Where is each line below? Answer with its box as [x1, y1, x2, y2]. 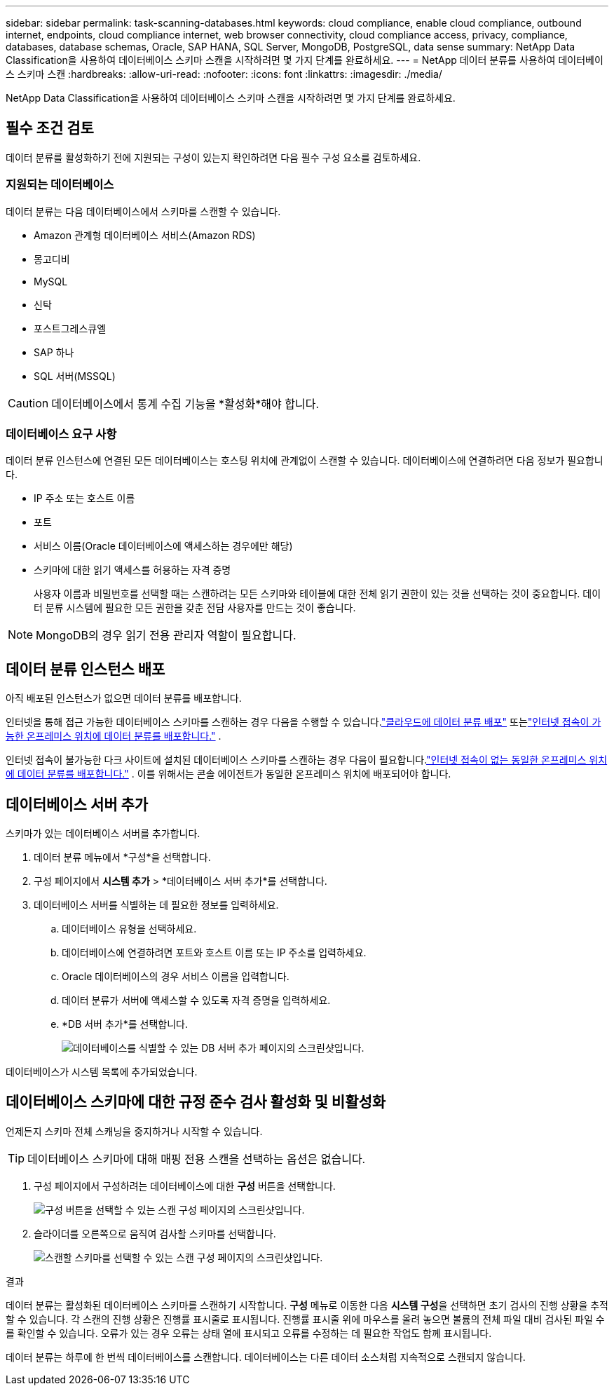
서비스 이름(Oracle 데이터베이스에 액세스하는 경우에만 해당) [34, 540, 293, 552]
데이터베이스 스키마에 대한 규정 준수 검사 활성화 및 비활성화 [6, 1093, 386, 1111]
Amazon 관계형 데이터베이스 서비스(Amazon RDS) [34, 229, 256, 241]
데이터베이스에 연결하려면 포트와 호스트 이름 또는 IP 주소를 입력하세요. [62, 946, 367, 959]
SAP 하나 [34, 346, 74, 358]
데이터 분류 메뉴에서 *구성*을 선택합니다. [34, 851, 211, 864]
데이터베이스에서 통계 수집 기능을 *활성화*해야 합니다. [51, 396, 319, 411]
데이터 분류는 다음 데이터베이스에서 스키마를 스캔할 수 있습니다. [6, 205, 281, 217]
